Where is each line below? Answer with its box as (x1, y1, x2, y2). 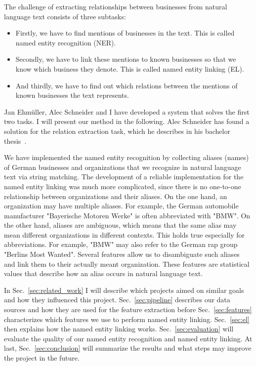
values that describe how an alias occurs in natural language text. (4, 268, 203, 279)
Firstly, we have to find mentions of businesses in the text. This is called (15, 28, 235, 38)
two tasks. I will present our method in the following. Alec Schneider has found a (4, 116, 250, 126)
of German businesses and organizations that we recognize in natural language (4, 162, 241, 172)
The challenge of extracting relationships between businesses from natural (4, 1, 227, 11)
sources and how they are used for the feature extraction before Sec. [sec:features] (4, 304, 252, 315)
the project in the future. (4, 353, 80, 363)
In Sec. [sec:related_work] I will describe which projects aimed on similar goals (4, 285, 244, 295)
